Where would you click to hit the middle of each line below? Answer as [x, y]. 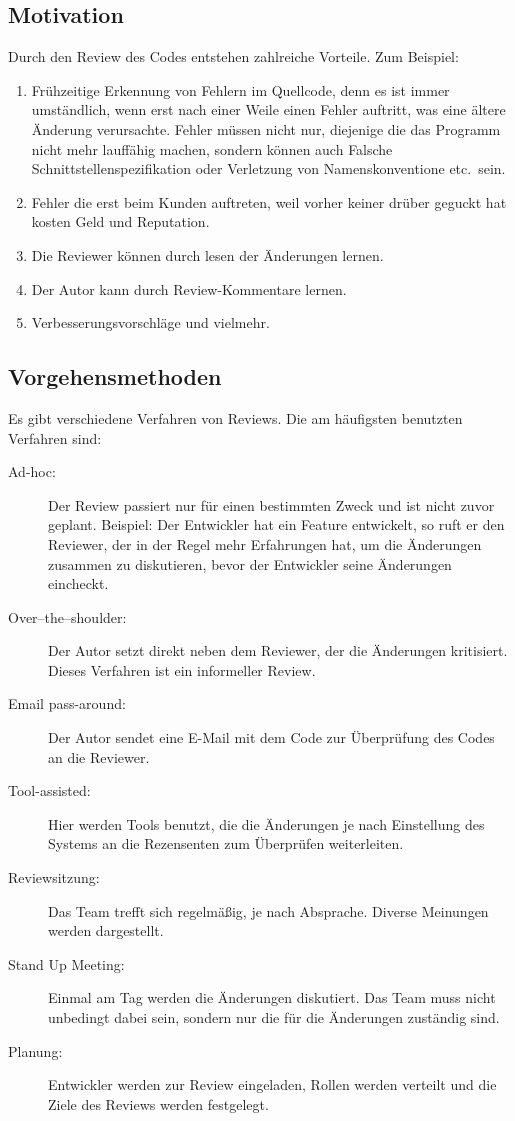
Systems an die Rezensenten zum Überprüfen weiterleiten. [226, 843]
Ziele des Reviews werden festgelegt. [158, 1103]
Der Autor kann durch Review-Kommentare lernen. [189, 288]
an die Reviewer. [99, 756]
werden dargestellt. [106, 930]
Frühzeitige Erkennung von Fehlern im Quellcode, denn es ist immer [240, 89]
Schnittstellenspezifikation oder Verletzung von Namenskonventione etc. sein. [268, 168]
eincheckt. [78, 583]
